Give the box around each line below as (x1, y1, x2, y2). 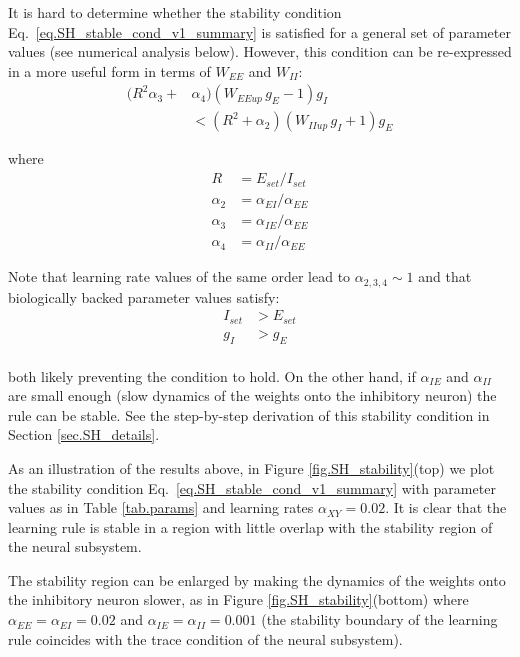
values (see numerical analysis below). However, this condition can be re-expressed (8, 41, 512, 62)
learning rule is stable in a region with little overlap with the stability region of (8, 516, 493, 537)
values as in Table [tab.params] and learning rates (8, 497, 314, 518)
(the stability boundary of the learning (261, 609, 498, 630)
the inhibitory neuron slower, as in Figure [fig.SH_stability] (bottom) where (8, 589, 469, 610)
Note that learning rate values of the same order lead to (8, 266, 351, 287)
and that (418, 266, 472, 287)
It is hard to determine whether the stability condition (8, 2, 342, 22)
